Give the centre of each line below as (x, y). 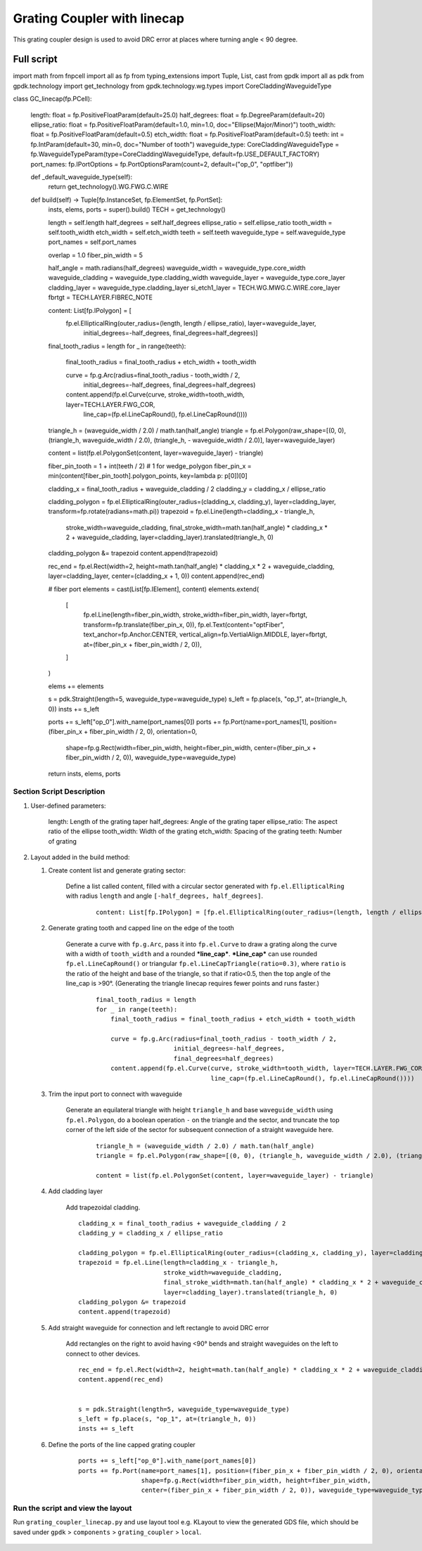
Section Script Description (59, 792)
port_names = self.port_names (92, 242)
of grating (63, 841)
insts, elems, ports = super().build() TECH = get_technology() (137, 210)
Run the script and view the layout (72, 1508)
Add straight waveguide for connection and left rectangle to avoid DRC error (159, 1327)
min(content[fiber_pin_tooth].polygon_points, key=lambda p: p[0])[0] (148, 476)
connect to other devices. (103, 1353)
